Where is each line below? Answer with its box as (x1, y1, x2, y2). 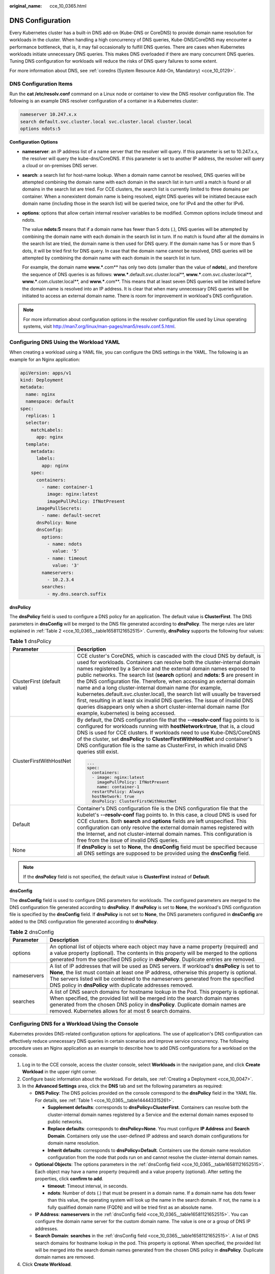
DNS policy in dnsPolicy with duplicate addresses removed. (49, 981, 194, 989)
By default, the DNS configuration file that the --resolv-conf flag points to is (77, 716, 260, 723)
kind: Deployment (20, 377, 64, 383)
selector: (25, 420, 50, 426)
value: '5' (52, 548, 80, 554)
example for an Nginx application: (9, 356, 80, 362)
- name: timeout (46, 555, 88, 561)
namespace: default (25, 399, 74, 405)
